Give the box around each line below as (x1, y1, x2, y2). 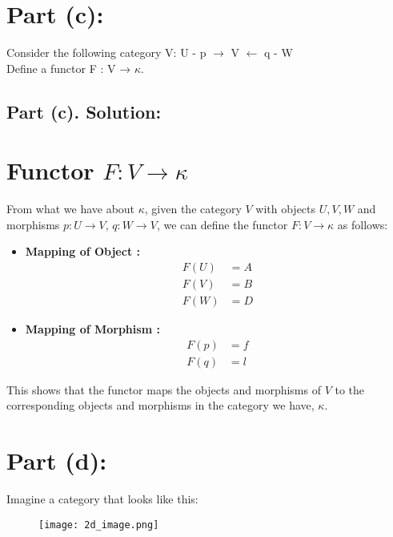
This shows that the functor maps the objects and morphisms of (6, 381, 321, 398)
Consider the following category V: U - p (6, 44, 207, 61)
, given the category (144, 200, 242, 217)
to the (335, 381, 365, 398)
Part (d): (6, 444, 107, 477)
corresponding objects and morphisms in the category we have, (6, 397, 315, 414)
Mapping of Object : (25, 243, 140, 260)
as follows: (337, 216, 388, 232)
